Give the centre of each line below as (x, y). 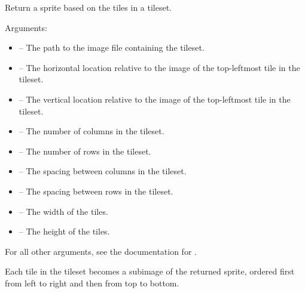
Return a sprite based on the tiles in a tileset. (89, 7)
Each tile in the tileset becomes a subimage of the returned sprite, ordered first (150, 271)
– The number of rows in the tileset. (85, 151)
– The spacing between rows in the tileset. (96, 191)
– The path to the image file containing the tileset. (112, 47)
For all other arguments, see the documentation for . (101, 251)
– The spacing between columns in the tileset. (103, 171)
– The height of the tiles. (64, 231)
